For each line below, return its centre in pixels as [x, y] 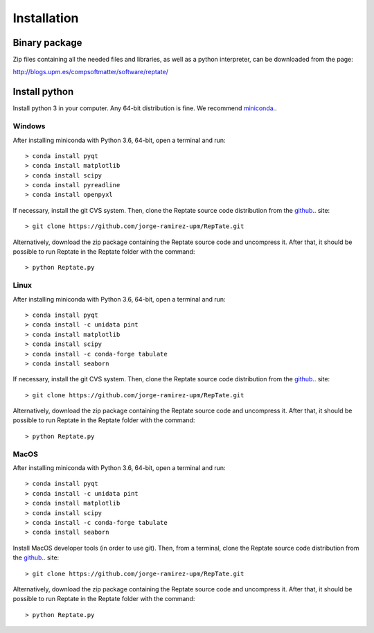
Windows [29, 126]
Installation [46, 18]
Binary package [47, 43]
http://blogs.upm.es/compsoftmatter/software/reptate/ [91, 72]
